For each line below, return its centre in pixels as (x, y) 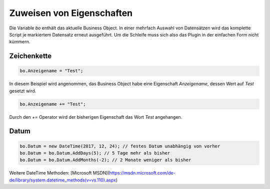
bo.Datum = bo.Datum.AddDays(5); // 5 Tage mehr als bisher (95, 153)
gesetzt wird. (23, 91)
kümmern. (20, 42)
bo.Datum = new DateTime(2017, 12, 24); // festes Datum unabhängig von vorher (120, 146)
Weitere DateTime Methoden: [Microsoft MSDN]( (59, 173)
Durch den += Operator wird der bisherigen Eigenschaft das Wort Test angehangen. (96, 117)
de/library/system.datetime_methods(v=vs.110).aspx (63, 180)
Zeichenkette (30, 56)
